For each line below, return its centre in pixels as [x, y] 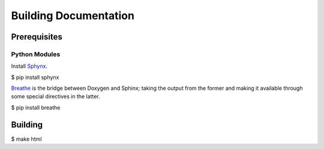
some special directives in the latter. [55, 96]
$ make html [26, 139]
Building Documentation [73, 16]
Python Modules [36, 54]
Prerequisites [37, 37]
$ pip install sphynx [35, 77]
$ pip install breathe [36, 107]
